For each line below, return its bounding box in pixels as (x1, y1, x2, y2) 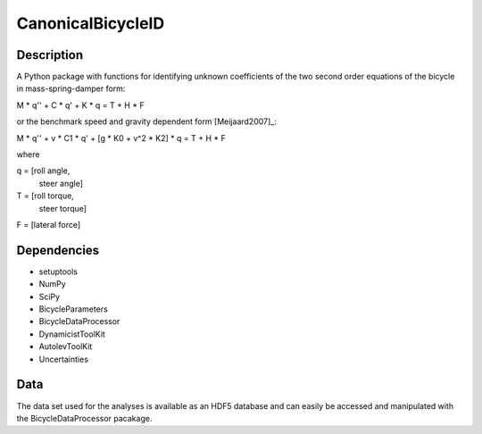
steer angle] (38, 178, 84, 188)
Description (16, 47, 84, 63)
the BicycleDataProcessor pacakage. (16, 413, 153, 423)
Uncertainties (38, 354, 89, 364)
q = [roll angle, (16, 165, 71, 176)
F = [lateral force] (16, 219, 81, 230)
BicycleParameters (38, 304, 109, 314)
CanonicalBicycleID (16, 13, 165, 33)
